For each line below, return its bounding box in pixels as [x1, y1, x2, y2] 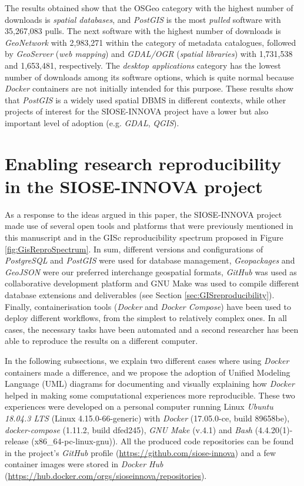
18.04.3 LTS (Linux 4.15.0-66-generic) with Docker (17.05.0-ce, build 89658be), [5, 411, 290, 424]
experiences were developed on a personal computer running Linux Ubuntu [5, 400, 273, 413]
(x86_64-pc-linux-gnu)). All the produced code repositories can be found [31, 435, 294, 447]
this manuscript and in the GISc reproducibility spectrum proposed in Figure [5, 231, 283, 244]
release [5, 435, 29, 447]
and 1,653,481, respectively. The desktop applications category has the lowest [5, 59, 281, 71]
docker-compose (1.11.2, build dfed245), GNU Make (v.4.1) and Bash [5, 423, 253, 436]
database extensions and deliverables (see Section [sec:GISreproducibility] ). [5, 289, 275, 301]
